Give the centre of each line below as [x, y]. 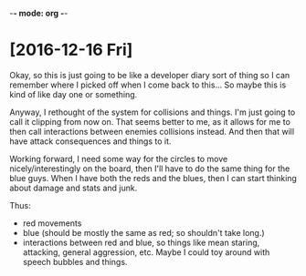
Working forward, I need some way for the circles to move [119, 158]
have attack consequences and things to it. [90, 141]
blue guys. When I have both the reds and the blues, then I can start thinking [153, 178]
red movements [52, 223]
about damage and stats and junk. [74, 188]
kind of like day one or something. [74, 94]
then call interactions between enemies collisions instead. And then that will [152, 131]
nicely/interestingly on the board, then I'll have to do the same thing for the [150, 169]
